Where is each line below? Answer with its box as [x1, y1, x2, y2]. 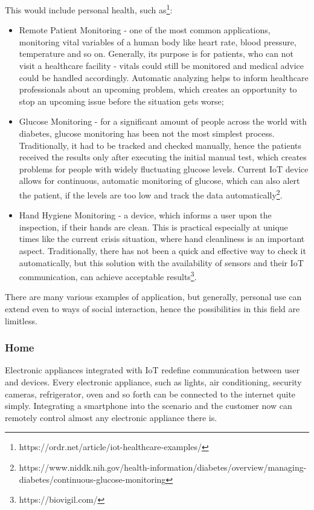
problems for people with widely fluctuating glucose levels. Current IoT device [19, 162, 309, 175]
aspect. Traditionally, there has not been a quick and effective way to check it [19, 244, 306, 257]
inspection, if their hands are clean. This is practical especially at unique [19, 220, 288, 233]
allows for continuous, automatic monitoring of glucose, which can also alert [19, 174, 300, 187]
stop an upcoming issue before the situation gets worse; [19, 94, 224, 107]
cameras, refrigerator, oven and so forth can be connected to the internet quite [5, 387, 296, 400]
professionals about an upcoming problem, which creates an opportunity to [19, 83, 297, 96]
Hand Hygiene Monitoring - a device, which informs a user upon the [19, 209, 272, 221]
